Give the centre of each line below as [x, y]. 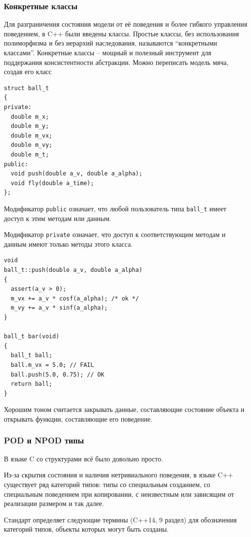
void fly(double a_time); [52, 183]
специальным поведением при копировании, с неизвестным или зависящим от [119, 494]
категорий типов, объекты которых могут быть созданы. [86, 529]
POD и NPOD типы [44, 440]
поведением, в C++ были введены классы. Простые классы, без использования [121, 33]
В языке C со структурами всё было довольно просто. [84, 458]
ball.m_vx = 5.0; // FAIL [52, 365]
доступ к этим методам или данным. [58, 218]
